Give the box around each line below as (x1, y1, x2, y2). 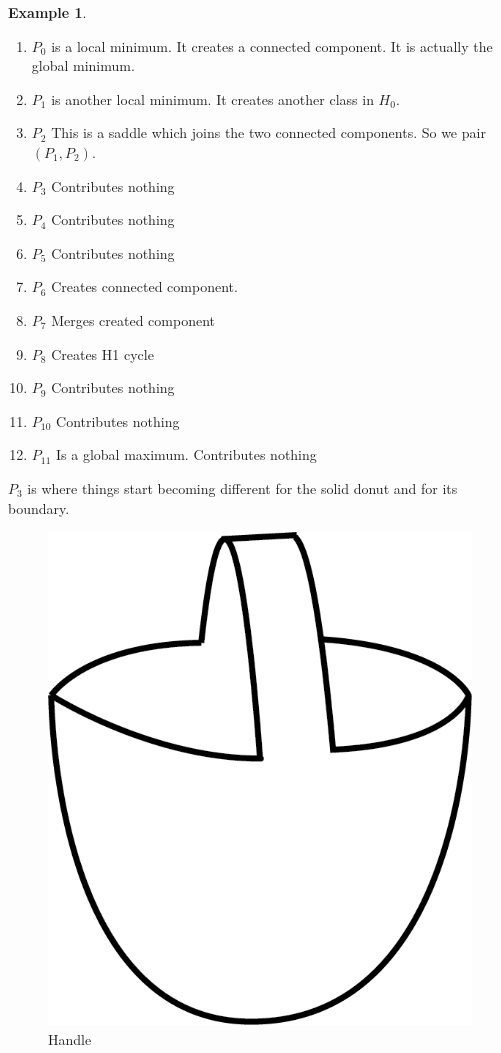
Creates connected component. (51, 276, 238, 297)
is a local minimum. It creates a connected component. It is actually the (51, 35, 493, 56)
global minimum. (31, 55, 135, 76)
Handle (48, 1028, 92, 1049)
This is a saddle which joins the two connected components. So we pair (51, 122, 486, 143)
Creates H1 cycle (51, 343, 154, 364)
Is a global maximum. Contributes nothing (56, 444, 317, 465)
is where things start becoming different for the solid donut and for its (27, 477, 458, 498)
